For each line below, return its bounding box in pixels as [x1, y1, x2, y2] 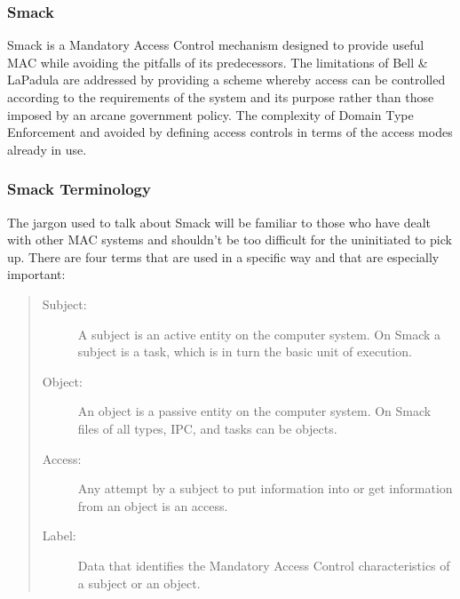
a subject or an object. [77, 573, 201, 592]
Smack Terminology [7, 178, 151, 200]
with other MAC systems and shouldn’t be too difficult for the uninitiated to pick [7, 230, 452, 249]
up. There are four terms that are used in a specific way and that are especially [7, 247, 440, 266]
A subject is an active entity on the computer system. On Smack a [77, 324, 441, 343]
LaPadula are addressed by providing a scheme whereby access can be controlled [7, 70, 446, 89]
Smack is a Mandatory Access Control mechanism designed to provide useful [7, 36, 424, 54]
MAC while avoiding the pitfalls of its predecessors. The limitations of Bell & [7, 52, 428, 71]
